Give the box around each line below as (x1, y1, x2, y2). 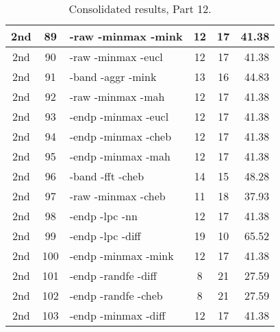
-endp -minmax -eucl (69, 108, 169, 124)
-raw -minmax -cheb (69, 188, 166, 204)
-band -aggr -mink (69, 69, 157, 84)
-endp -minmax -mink (69, 248, 174, 263)
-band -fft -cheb (69, 168, 144, 184)
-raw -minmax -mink (69, 28, 183, 44)
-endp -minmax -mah (69, 148, 170, 164)
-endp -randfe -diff (69, 268, 157, 283)
